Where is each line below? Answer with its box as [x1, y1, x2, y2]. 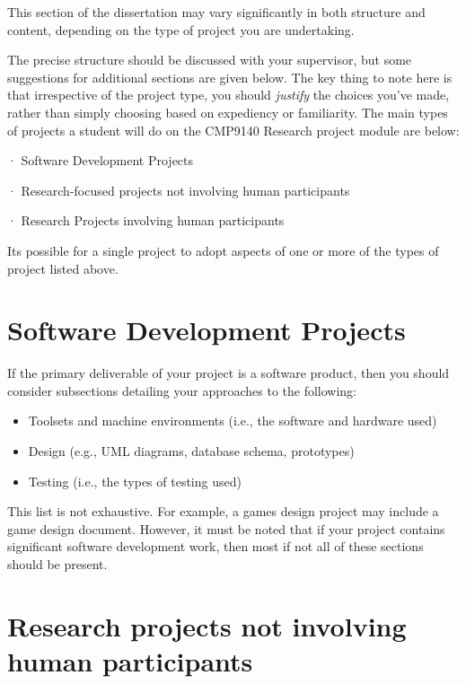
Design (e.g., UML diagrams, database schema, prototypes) [28, 442, 355, 460]
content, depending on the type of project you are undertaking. [7, 20, 355, 39]
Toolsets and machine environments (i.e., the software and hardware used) [28, 411, 437, 430]
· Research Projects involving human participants [7, 211, 285, 230]
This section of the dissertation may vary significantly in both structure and [7, 3, 426, 21]
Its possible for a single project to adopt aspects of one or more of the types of [7, 241, 439, 259]
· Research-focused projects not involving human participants [7, 180, 350, 199]
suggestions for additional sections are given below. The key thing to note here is [7, 67, 453, 86]
